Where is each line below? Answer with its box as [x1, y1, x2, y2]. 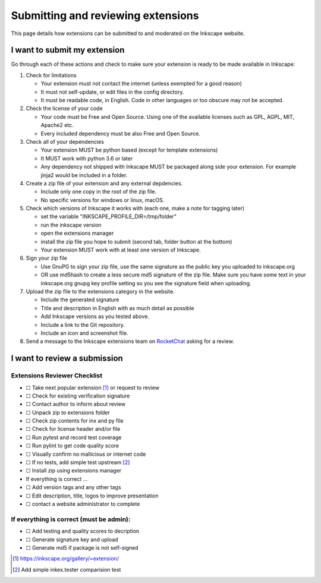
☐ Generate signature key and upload [26, 535, 118, 543]
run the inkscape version [40, 221, 102, 228]
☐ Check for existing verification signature [26, 392, 130, 399]
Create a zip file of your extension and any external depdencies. [26, 179, 183, 187]
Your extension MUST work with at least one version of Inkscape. [40, 247, 202, 254]
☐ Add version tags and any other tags [26, 484, 121, 491]
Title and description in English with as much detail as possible [40, 304, 194, 311]
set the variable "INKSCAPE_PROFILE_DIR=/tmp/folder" [40, 213, 177, 220]
